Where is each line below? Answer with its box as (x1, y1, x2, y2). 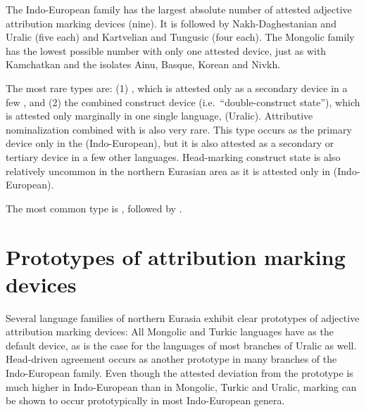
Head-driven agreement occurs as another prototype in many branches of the (6, 352, 337, 366)
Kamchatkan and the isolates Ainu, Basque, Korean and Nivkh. (6, 57, 281, 72)
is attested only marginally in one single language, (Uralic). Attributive (6, 108, 313, 123)
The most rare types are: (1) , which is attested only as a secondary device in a (6, 80, 348, 95)
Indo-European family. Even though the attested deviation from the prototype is (6, 366, 353, 380)
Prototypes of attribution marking (6, 242, 346, 271)
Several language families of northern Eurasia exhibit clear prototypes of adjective (6, 310, 360, 325)
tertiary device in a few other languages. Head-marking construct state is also (6, 149, 341, 164)
